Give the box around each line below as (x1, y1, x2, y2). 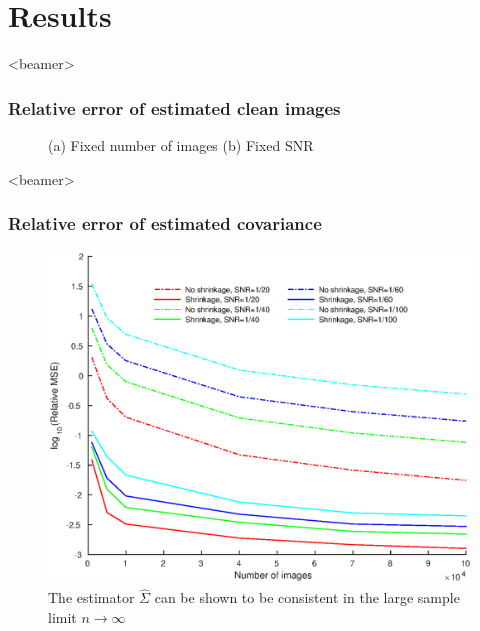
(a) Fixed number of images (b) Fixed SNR (48, 134, 314, 155)
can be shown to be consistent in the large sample (154, 587, 460, 608)
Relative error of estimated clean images (8, 95, 341, 120)
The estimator (48, 587, 135, 608)
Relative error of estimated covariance (8, 211, 322, 236)
